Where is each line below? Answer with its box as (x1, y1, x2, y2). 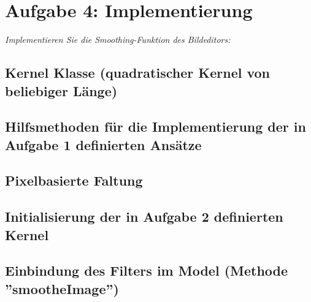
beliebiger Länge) (5, 81, 118, 100)
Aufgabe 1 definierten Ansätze (5, 135, 202, 154)
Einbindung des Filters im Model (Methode (5, 261, 288, 280)
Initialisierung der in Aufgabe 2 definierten (5, 207, 283, 226)
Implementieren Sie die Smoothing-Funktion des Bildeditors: (5, 33, 231, 46)
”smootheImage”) (5, 279, 119, 298)
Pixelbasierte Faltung (5, 171, 143, 190)
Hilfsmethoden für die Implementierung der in (5, 117, 306, 136)
